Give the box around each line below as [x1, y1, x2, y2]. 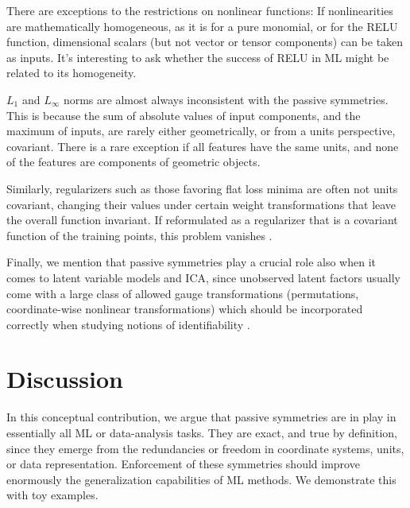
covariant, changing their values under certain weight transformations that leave [6, 196, 396, 212]
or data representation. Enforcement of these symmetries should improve [6, 456, 360, 472]
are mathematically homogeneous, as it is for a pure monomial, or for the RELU [6, 17, 398, 34]
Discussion [6, 363, 123, 395]
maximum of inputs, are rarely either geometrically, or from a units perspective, [6, 122, 396, 139]
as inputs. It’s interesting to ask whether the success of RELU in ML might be [6, 48, 389, 65]
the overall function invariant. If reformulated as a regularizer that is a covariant [6, 211, 398, 228]
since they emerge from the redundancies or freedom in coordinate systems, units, [6, 440, 404, 456]
